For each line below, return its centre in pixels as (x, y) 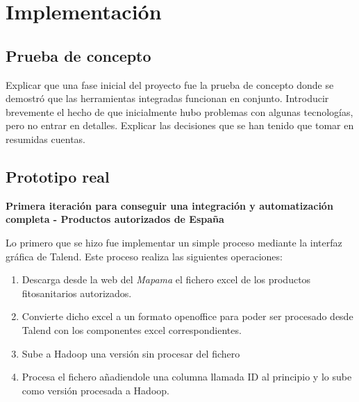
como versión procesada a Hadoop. (95, 390)
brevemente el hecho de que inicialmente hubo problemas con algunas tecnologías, (179, 111)
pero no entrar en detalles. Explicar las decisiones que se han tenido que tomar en (180, 125)
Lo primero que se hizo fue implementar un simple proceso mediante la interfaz (174, 242)
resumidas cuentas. (45, 139)
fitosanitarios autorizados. (77, 293)
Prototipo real (58, 176)
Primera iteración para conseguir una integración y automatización (169, 205)
